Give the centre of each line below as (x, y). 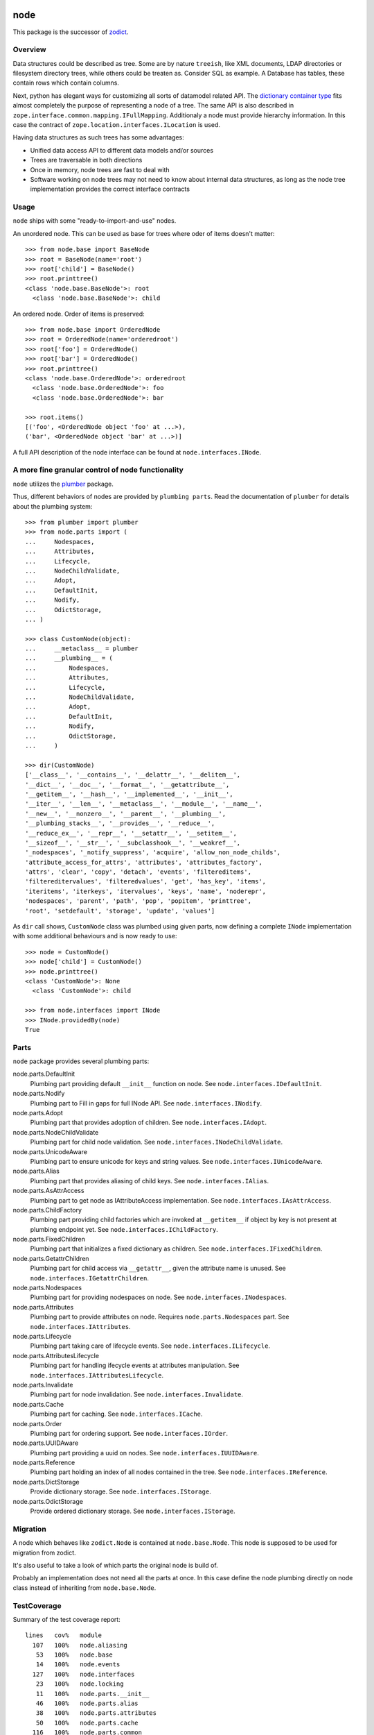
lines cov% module (64, 1635)
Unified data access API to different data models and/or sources (122, 150)
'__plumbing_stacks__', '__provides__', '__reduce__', (120, 823)
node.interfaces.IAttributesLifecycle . (97, 1375)
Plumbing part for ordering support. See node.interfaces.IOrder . (129, 1433)
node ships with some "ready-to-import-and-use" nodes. (95, 221)
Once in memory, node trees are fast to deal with (100, 169)
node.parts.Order (37, 1423)
